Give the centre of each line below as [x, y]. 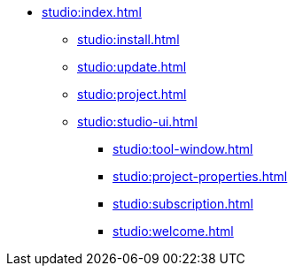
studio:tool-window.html [183, 149]
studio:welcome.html [173, 231]
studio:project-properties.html [200, 176]
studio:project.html [132, 94]
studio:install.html [128, 39]
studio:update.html [132, 67]
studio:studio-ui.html [137, 121]
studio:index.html [92, 12]
